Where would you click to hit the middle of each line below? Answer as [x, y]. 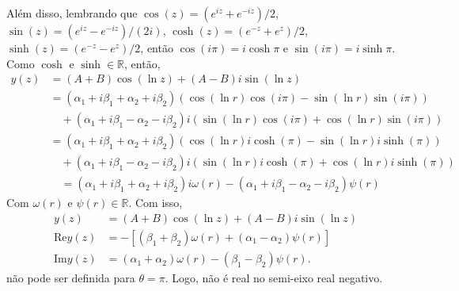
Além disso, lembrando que [72, 13]
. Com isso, [156, 203]
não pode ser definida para [71, 278]
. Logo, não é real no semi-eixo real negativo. [274, 278]
